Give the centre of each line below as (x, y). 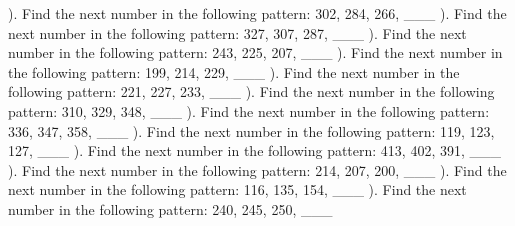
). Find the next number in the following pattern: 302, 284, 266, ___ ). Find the (257, 13)
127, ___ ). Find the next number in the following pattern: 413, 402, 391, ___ (255, 150)
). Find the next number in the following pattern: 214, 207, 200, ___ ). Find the (257, 169)
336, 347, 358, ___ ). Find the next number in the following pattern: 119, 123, (251, 130)
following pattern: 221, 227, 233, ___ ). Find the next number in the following (251, 91)
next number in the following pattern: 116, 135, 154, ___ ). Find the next (237, 189)
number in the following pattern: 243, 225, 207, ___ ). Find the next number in (255, 52)
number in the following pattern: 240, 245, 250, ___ (170, 208)
